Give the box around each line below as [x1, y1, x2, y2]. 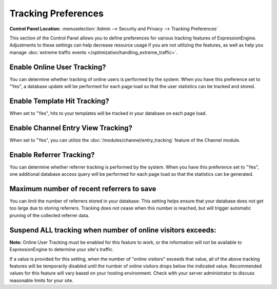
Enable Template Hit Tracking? [9, 96, 110, 105]
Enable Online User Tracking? [9, 63, 106, 71]
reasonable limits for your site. [9, 277, 74, 283]
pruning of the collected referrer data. [9, 212, 90, 218]
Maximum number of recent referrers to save [9, 184, 156, 193]
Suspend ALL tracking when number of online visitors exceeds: [9, 225, 216, 234]
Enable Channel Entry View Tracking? [9, 123, 133, 132]
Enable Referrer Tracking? [9, 150, 95, 159]
